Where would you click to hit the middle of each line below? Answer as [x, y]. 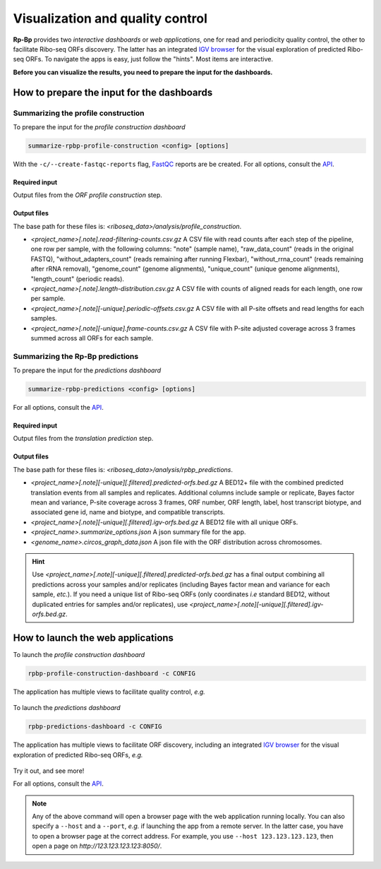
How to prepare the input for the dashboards [113, 92]
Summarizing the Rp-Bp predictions [76, 356]
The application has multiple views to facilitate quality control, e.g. [109, 692]
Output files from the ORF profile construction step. [87, 195]
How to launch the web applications [93, 638]
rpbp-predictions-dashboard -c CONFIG [95, 727]
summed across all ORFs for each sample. [92, 338]
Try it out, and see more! [49, 771]
